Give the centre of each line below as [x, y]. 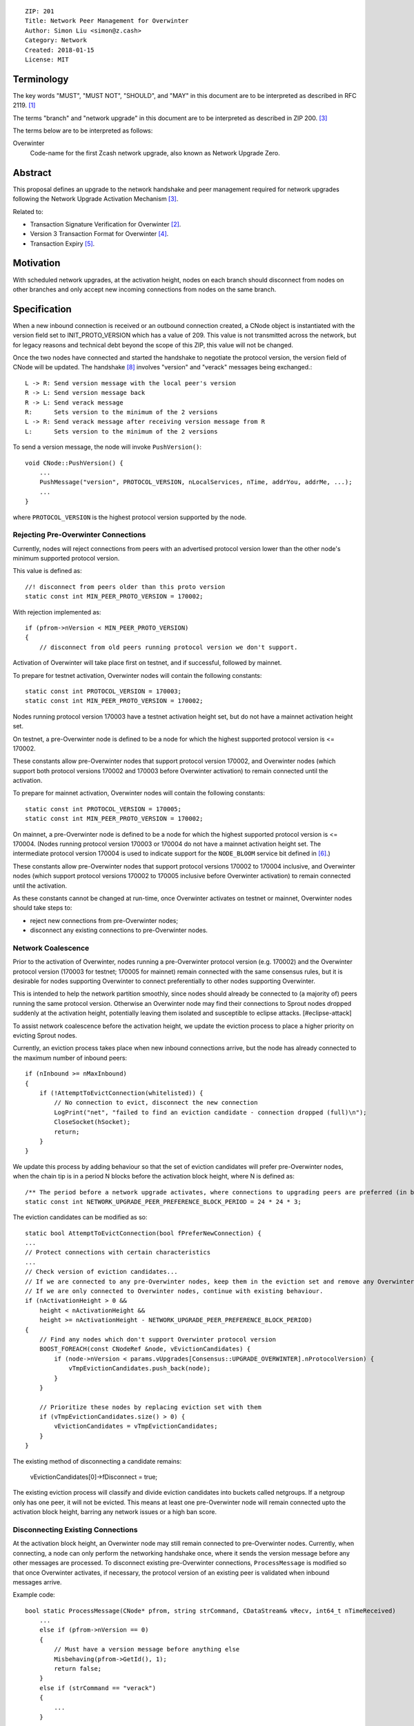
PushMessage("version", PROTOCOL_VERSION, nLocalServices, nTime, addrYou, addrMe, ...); [196, 482]
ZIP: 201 [40, 11]
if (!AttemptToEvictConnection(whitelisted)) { [121, 1093]
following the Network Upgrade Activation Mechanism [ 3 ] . [96, 199]
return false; [78, 1669]
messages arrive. [37, 1582]
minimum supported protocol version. [66, 559]
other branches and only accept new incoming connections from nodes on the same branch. [145, 289]
